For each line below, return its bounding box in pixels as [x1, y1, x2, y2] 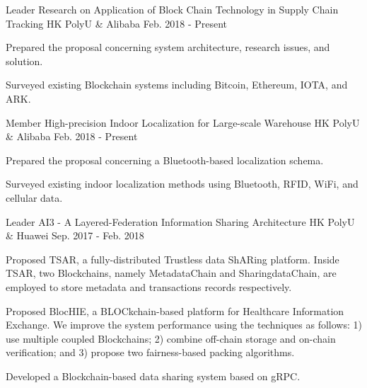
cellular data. [6, 190, 63, 205]
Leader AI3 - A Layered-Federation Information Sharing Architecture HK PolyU [6, 214, 355, 229]
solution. [6, 53, 43, 68]
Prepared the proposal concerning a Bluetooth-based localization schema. [6, 152, 324, 167]
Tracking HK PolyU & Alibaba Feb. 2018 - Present [6, 16, 228, 30]
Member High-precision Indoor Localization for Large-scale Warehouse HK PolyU [6, 115, 360, 130]
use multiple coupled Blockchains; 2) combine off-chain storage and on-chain [6, 331, 336, 346]
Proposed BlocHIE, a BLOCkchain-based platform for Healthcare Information [6, 303, 344, 318]
